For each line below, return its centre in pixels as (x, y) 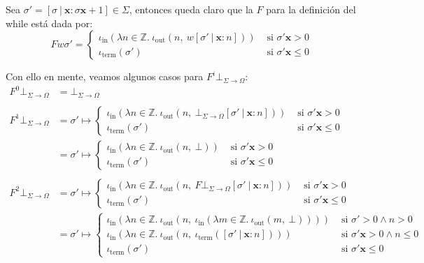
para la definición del (311, 9)
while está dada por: (49, 23)
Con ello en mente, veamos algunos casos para (105, 76)
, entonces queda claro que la (191, 9)
